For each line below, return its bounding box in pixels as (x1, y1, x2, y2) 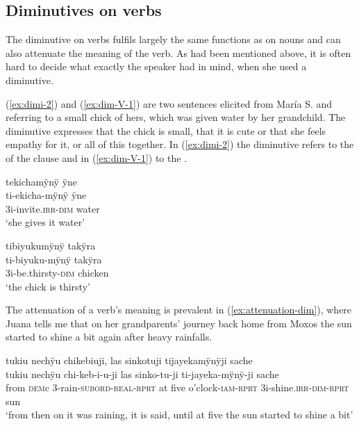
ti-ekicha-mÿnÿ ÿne (6, 188, 87, 202)
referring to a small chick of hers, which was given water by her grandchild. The (6, 110, 346, 124)
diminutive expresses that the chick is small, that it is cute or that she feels (6, 123, 326, 138)
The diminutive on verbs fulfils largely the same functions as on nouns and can (6, 32, 341, 47)
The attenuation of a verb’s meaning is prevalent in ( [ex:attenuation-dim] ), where (6, 302, 352, 317)
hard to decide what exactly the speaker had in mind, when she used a (6, 59, 307, 74)
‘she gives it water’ (6, 215, 85, 229)
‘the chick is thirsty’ (6, 279, 90, 293)
